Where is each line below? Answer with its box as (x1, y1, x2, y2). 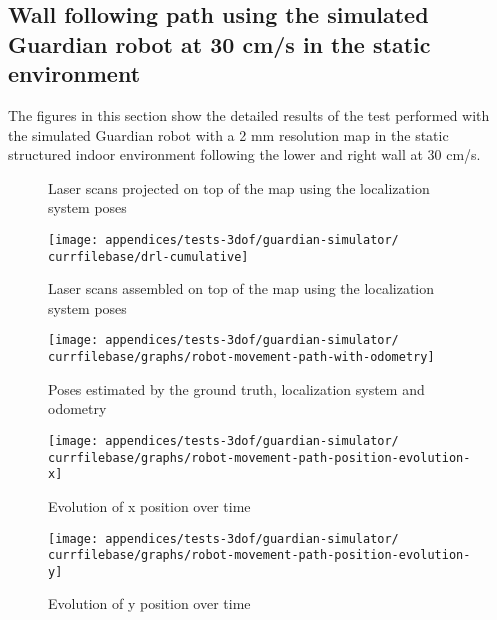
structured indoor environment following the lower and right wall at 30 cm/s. (8, 144, 481, 165)
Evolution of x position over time (48, 495, 251, 516)
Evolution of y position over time (48, 593, 251, 614)
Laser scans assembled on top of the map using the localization (48, 278, 435, 299)
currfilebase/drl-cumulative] (48, 249, 249, 264)
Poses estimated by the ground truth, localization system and (48, 378, 425, 399)
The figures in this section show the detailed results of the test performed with (8, 104, 490, 125)
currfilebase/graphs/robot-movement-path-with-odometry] (48, 350, 435, 365)
